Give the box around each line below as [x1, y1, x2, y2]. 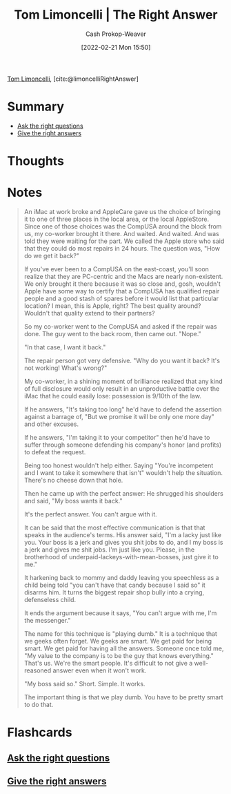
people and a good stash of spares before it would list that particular [23, 294, 219, 302]
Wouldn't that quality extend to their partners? [23, 309, 155, 317]
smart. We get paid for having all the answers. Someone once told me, [23, 644, 224, 652]
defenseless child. [23, 596, 77, 603]
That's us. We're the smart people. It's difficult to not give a [23, 659, 193, 667]
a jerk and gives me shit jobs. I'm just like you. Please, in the [23, 545, 195, 554]
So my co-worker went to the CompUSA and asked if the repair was [23, 322, 217, 331]
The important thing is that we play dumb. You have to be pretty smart [23, 693, 223, 701]
